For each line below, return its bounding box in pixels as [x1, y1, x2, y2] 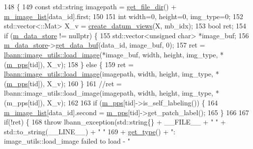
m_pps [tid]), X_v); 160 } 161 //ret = [6, 78, 122, 88]
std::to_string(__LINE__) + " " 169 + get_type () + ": [4, 126, 175, 136]
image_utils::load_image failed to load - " [4, 136, 130, 146]
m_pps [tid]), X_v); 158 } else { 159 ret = [6, 59, 134, 69]
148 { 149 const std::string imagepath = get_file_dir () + [4, 1, 177, 11]
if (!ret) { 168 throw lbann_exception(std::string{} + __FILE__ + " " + [4, 117, 226, 127]
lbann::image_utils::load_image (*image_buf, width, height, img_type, [4, 49, 218, 59]
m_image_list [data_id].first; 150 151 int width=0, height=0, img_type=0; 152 [4, 11, 243, 21]
